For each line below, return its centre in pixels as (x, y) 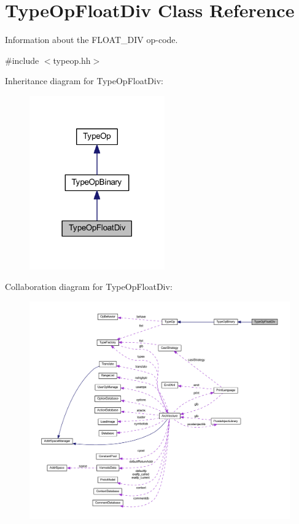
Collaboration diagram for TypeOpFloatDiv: (89, 287)
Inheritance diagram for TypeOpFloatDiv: (84, 81)
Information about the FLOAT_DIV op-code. (91, 40)
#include (22, 60)
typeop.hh (72, 60)
